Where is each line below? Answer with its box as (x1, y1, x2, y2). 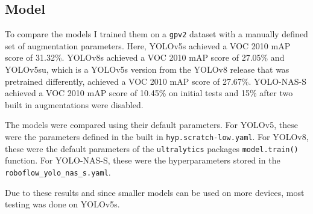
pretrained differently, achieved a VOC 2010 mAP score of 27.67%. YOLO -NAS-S (5, 75, 306, 87)
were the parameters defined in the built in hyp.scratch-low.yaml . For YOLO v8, (5, 130, 309, 143)
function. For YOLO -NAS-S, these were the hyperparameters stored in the (5, 154, 280, 167)
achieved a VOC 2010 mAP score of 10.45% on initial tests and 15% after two (5, 87, 293, 99)
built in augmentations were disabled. (5, 98, 144, 111)
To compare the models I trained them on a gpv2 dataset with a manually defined (5, 28, 308, 40)
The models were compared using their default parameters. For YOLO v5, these (5, 118, 298, 131)
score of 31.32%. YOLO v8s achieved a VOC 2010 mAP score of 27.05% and (5, 51, 285, 64)
